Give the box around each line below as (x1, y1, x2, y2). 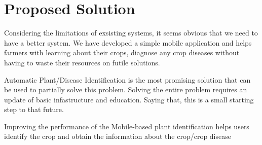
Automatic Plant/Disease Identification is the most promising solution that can (4, 74, 251, 85)
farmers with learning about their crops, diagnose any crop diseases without (4, 47, 240, 58)
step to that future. (4, 104, 64, 115)
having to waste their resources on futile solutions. (4, 57, 160, 67)
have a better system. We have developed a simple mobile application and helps (4, 37, 252, 48)
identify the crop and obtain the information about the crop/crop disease (4, 131, 231, 141)
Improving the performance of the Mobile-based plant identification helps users (4, 121, 249, 131)
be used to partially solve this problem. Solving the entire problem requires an (4, 84, 247, 95)
